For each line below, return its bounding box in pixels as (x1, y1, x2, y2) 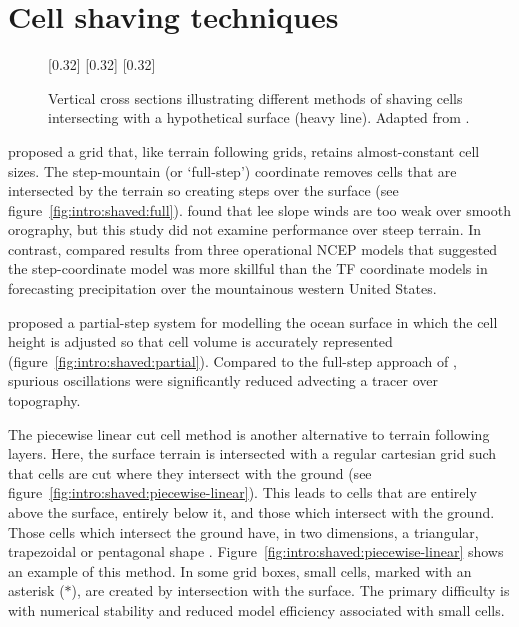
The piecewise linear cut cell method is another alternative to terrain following (8, 423, 490, 444)
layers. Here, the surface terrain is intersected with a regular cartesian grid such (8, 443, 497, 464)
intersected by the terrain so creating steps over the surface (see (8, 180, 399, 201)
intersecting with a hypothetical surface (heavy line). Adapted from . (48, 107, 470, 128)
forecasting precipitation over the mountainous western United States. (8, 278, 437, 299)
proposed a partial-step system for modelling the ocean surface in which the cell (8, 311, 498, 332)
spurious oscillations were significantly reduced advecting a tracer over (8, 370, 438, 391)
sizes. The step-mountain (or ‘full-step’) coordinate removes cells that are (8, 160, 457, 181)
